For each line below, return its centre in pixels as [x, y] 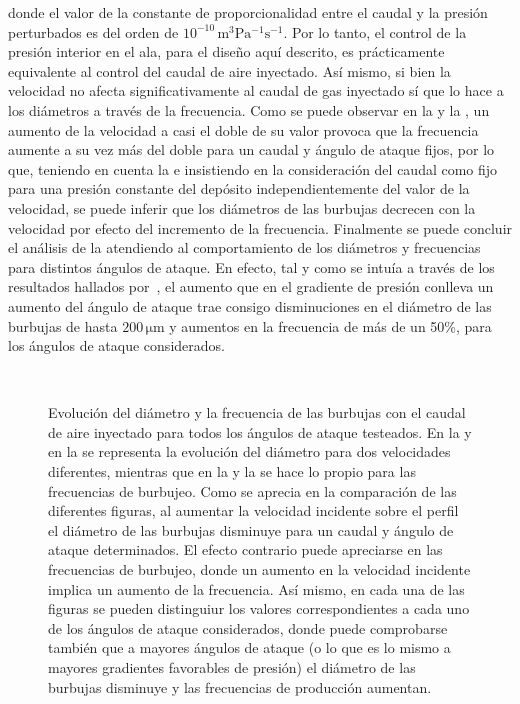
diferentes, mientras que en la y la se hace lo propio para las [232, 471]
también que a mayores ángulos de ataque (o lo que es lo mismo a [249, 647]
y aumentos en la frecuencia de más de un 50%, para [330, 325]
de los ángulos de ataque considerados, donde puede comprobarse [248, 627]
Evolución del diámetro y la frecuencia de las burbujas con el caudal [257, 412]
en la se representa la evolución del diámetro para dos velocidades [249, 451]
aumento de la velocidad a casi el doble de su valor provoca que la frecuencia [243, 129]
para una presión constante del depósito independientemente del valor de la [239, 188]
